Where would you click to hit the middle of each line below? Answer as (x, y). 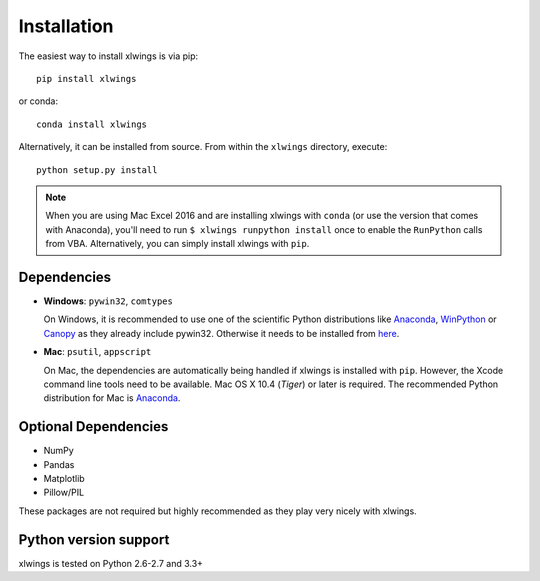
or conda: (38, 101)
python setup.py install (97, 169)
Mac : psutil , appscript (97, 352)
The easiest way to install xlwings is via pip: (108, 56)
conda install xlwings (92, 124)
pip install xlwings (86, 78)
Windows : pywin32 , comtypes (108, 301)
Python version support (94, 539)
